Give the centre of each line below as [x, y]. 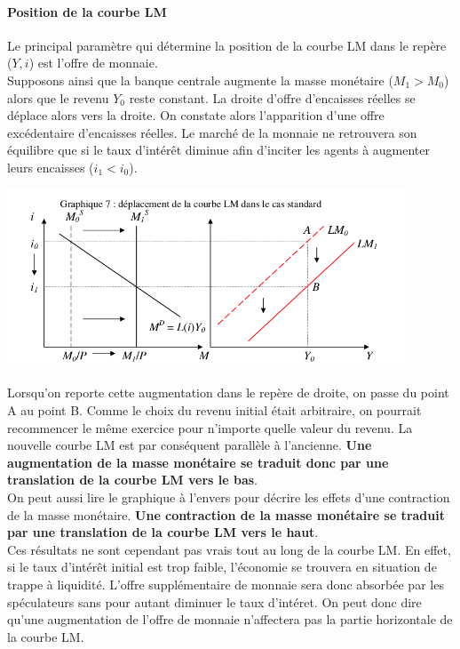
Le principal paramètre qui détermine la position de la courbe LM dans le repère [227, 45]
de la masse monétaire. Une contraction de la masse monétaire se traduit [226, 514]
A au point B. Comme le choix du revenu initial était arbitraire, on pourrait [214, 409]
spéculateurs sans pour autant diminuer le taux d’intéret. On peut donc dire [214, 601]
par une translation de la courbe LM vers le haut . [163, 532]
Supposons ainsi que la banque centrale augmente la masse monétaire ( [200, 80]
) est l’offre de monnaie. [93, 63]
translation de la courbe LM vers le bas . [133, 480]
